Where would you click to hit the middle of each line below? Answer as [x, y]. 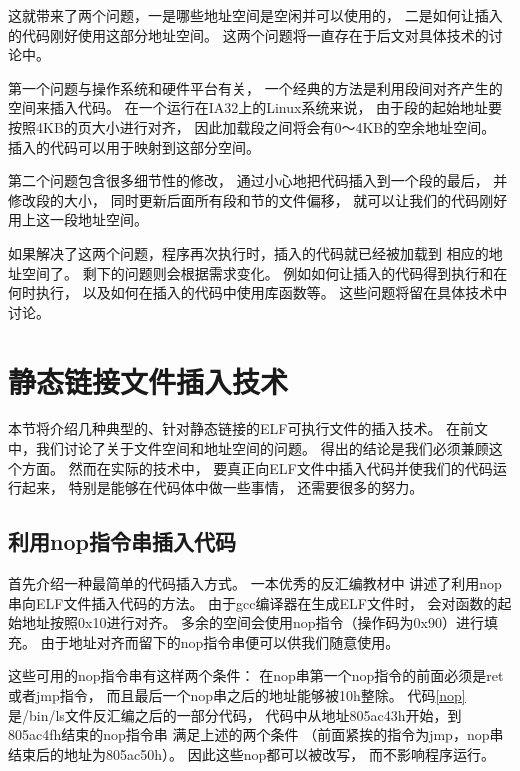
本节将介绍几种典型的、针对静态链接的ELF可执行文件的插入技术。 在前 [241, 428]
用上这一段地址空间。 [78, 219]
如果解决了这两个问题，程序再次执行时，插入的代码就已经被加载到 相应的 [248, 252]
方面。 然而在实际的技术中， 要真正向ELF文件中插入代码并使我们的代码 [257, 467]
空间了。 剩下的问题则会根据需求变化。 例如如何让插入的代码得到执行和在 [264, 272]
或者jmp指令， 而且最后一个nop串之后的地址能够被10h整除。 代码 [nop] [237, 694]
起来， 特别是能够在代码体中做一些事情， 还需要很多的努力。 [222, 487]
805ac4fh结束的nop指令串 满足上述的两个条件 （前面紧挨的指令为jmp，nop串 [256, 734]
